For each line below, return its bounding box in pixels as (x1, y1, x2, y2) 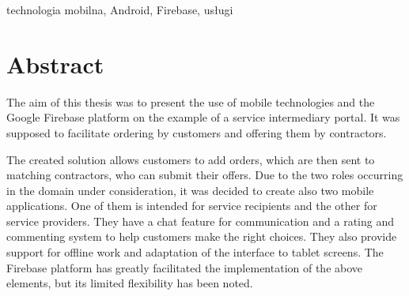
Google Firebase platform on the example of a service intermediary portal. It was (6, 109, 400, 126)
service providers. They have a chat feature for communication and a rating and (6, 212, 394, 229)
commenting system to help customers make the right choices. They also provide (6, 228, 397, 245)
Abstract (6, 47, 104, 80)
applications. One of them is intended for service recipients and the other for (6, 197, 377, 214)
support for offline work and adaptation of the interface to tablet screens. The (6, 244, 384, 260)
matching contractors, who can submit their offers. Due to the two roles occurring (6, 167, 403, 183)
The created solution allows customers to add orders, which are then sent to (6, 151, 375, 167)
